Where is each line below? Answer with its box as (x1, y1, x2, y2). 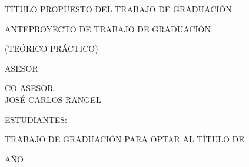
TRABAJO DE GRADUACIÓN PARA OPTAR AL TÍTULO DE (5, 133, 244, 145)
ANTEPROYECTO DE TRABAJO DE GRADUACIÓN (5, 22, 211, 35)
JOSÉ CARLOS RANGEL (5, 93, 101, 105)
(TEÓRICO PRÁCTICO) (5, 42, 98, 55)
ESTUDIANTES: (5, 113, 67, 125)
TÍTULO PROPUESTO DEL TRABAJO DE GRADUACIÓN (5, 3, 232, 15)
